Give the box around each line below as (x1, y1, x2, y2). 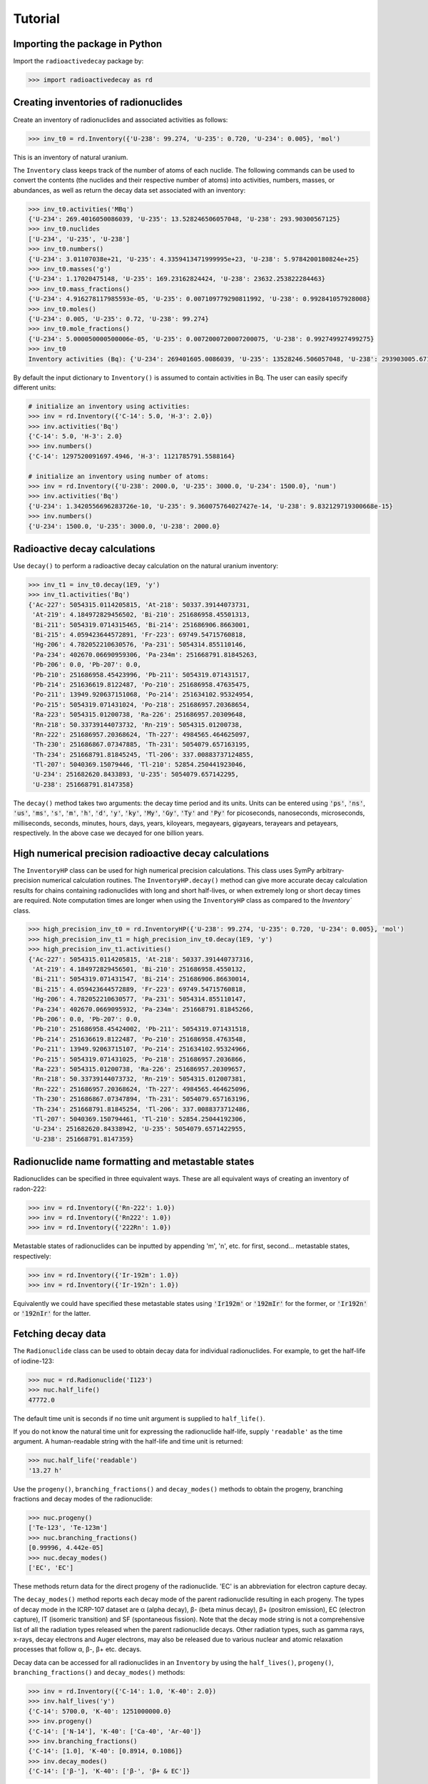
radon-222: (13, 1185, 46, 1193)
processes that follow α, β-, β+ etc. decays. (13, 1645, 142, 1653)
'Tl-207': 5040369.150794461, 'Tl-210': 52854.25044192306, (32, 1115, 247, 1123)
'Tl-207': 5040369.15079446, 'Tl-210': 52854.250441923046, (32, 761, 247, 769)
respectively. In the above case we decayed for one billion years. (13, 828, 204, 838)
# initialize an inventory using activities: (28, 402, 190, 410)
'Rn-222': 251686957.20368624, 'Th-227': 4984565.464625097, (32, 730, 250, 739)
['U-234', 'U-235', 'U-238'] (28, 235, 131, 243)
